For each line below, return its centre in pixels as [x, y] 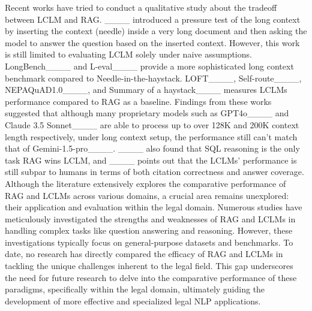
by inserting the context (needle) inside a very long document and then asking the [156, 31]
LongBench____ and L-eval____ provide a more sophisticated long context [149, 66]
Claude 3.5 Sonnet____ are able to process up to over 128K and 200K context [152, 124]
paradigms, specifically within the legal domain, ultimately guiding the [135, 289]
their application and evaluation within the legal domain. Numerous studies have [154, 207]
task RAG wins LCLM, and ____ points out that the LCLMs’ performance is [151, 160]
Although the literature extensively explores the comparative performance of [145, 183]
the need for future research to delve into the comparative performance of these [151, 277]
